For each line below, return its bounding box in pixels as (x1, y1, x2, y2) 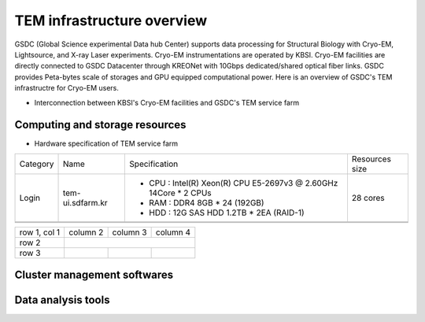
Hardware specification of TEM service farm (34, 139, 179, 149)
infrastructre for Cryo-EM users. (14, 83, 120, 93)
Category (19, 158, 54, 169)
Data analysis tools (14, 294, 110, 307)
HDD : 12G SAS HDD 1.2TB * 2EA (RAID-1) (149, 207, 305, 218)
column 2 (68, 227, 104, 238)
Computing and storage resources (14, 118, 187, 131)
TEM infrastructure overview (14, 12, 208, 29)
